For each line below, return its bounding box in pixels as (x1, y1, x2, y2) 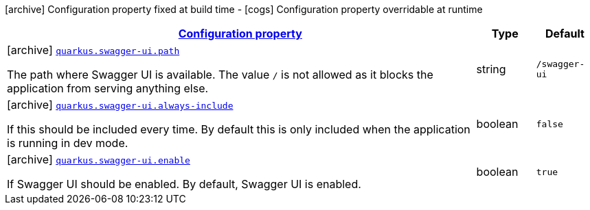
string (476, 62, 506, 76)
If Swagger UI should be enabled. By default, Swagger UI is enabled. (7, 177, 361, 191)
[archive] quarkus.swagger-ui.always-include (7, 98, 234, 111)
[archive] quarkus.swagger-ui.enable (7, 153, 190, 166)
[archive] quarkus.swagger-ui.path (7, 43, 180, 57)
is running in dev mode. (7, 136, 128, 150)
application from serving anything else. (7, 81, 209, 95)
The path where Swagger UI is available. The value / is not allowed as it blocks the (7, 68, 433, 81)
